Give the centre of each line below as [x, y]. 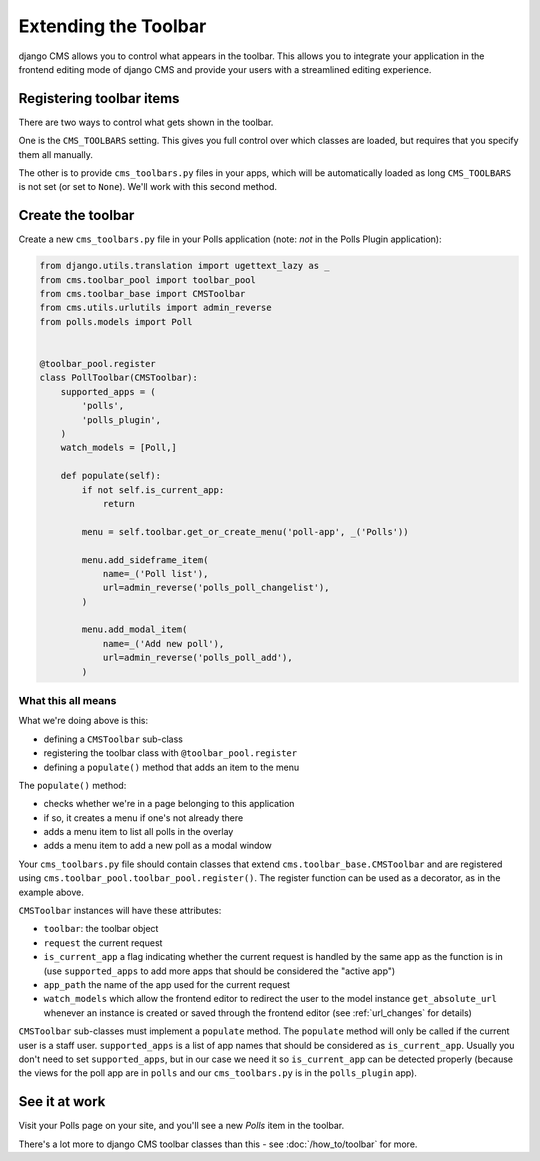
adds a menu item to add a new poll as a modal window [157, 846]
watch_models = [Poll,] [118, 448]
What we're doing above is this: [83, 721]
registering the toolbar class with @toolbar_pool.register [170, 753]
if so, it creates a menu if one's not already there [143, 817]
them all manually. [56, 154]
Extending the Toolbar [112, 26]
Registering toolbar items [99, 98]
